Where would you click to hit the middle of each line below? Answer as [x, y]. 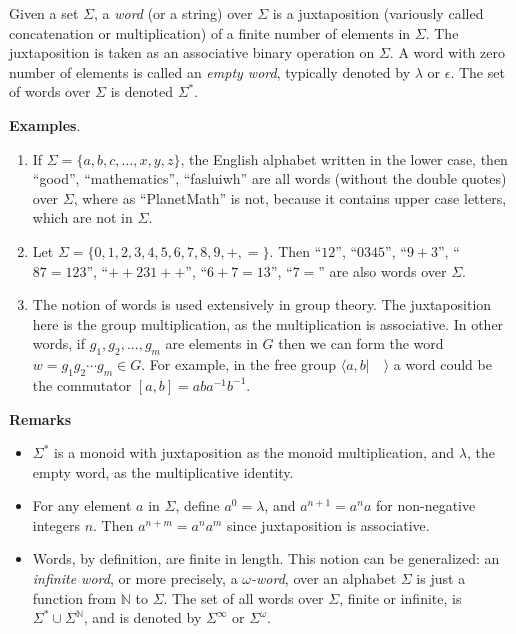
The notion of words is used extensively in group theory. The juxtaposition [262, 304]
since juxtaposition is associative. [328, 524]
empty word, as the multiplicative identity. [163, 471]
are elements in [211, 343]
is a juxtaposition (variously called [378, 13]
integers [56, 524]
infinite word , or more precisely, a [135, 578]
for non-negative [425, 505]
